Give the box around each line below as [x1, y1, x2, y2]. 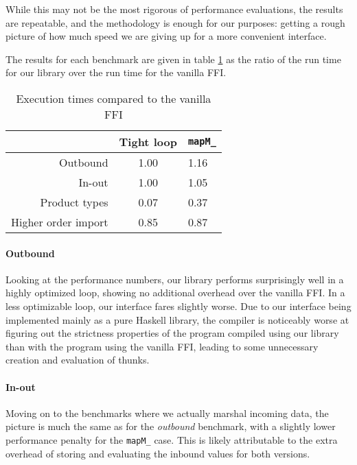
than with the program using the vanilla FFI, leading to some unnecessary [5, 339, 319, 353]
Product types [40, 193, 108, 210]
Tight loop [119, 133, 177, 150]
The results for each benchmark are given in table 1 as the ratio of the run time [5, 51, 341, 66]
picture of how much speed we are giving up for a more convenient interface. [5, 29, 327, 43]
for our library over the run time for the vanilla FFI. [5, 65, 227, 80]
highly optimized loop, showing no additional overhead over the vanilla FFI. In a [5, 285, 345, 300]
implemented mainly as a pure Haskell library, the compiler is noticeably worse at [5, 312, 349, 326]
